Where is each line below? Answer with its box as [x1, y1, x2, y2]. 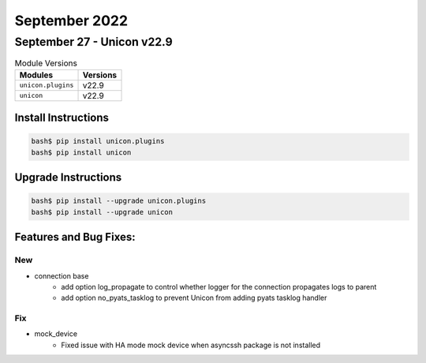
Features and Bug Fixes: [14, 230, 136, 244]
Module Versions [14, 58, 78, 69]
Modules [19, 69, 54, 80]
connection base [34, 271, 89, 280]
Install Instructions [14, 111, 110, 125]
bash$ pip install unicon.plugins [31, 137, 165, 146]
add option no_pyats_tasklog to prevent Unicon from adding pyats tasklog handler [61, 293, 327, 303]
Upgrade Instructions [14, 170, 122, 185]
